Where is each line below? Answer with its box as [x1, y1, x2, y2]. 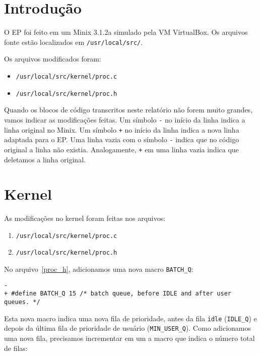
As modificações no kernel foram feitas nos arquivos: [4, 213, 166, 223]
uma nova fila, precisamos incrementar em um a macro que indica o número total [4, 333, 255, 343]
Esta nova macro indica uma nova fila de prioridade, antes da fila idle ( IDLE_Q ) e [4, 313, 257, 323]
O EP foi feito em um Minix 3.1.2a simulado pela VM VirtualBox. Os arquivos [4, 27, 248, 37]
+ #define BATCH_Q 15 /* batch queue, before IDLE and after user [4, 290, 232, 298]
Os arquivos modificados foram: [4, 53, 101, 64]
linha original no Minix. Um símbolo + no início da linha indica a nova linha [4, 124, 239, 135]
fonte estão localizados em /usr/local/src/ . [4, 36, 143, 47]
